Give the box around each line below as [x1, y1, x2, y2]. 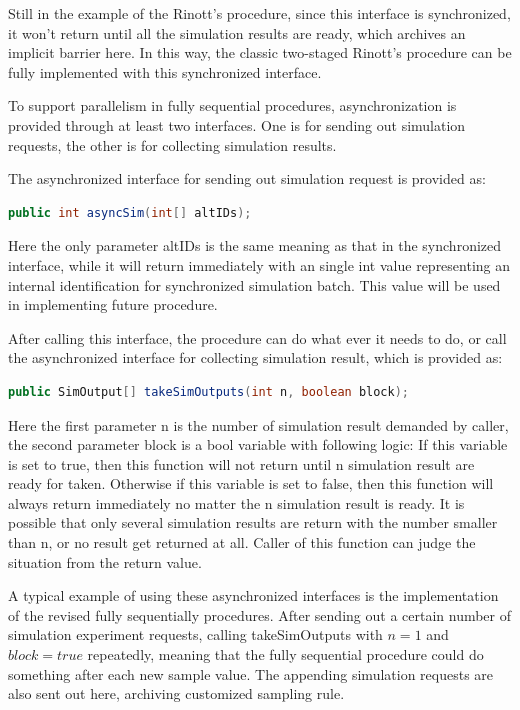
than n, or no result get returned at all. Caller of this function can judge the [8, 532, 476, 553]
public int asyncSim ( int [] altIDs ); [8, 205, 252, 220]
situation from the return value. [8, 551, 202, 572]
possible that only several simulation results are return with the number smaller [8, 512, 498, 533]
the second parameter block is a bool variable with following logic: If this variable [8, 434, 508, 455]
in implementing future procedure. [8, 294, 218, 315]
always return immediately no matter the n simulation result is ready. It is [8, 492, 465, 513]
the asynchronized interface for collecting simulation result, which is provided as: [8, 347, 503, 368]
